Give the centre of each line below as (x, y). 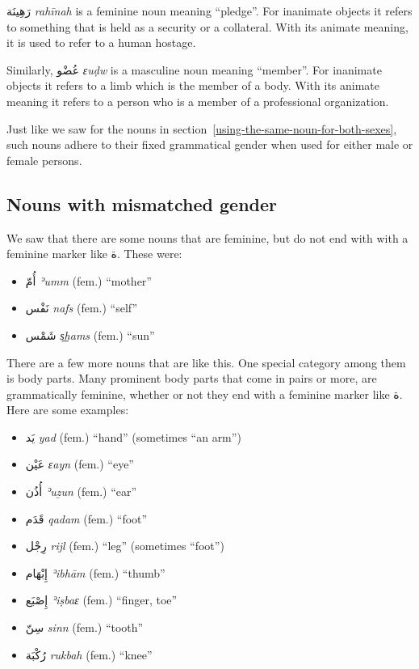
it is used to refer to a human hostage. (101, 42)
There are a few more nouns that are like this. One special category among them (206, 362)
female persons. (44, 160)
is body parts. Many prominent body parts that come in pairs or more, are (192, 378)
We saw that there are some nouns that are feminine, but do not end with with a (207, 237)
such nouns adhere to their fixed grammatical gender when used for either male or (210, 144)
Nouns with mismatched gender (142, 203)
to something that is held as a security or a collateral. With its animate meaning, (207, 26)
